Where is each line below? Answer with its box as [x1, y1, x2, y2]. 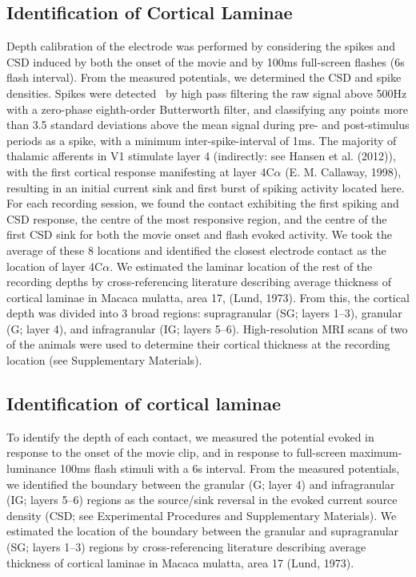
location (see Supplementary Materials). [6, 352, 202, 369]
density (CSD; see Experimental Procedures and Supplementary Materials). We [6, 506, 397, 523]
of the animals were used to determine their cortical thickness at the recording [6, 336, 390, 353]
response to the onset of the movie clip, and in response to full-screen [6, 444, 346, 461]
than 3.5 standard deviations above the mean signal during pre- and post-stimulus [6, 116, 410, 133]
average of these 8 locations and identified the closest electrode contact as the [6, 241, 386, 258]
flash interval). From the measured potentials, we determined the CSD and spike [6, 69, 402, 86]
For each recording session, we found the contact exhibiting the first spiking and [6, 195, 399, 212]
